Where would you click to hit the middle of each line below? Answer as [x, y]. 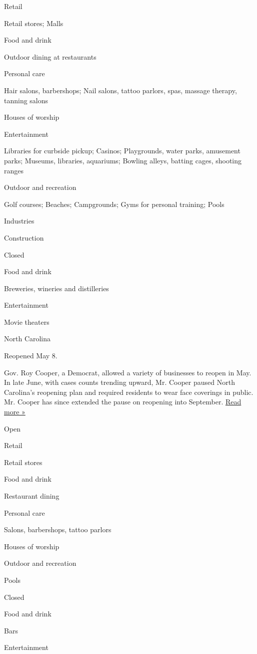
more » [15, 412]
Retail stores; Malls [34, 23]
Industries [19, 221]
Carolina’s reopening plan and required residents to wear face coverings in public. [129, 392]
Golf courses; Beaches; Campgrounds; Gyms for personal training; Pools [114, 204]
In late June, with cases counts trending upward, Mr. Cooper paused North [119, 382]
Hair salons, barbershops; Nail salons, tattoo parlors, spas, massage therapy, [120, 90]
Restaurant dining [32, 496]
